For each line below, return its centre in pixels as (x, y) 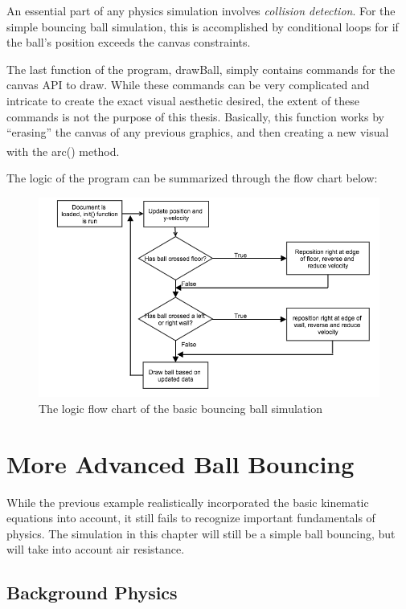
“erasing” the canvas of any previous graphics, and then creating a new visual (198, 132)
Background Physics (92, 593)
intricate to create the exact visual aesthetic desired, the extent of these (183, 100)
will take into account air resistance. (96, 549)
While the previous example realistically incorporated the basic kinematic (188, 502)
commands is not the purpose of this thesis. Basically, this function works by (195, 116)
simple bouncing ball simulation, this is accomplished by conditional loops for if (203, 26)
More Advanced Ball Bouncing (180, 463)
